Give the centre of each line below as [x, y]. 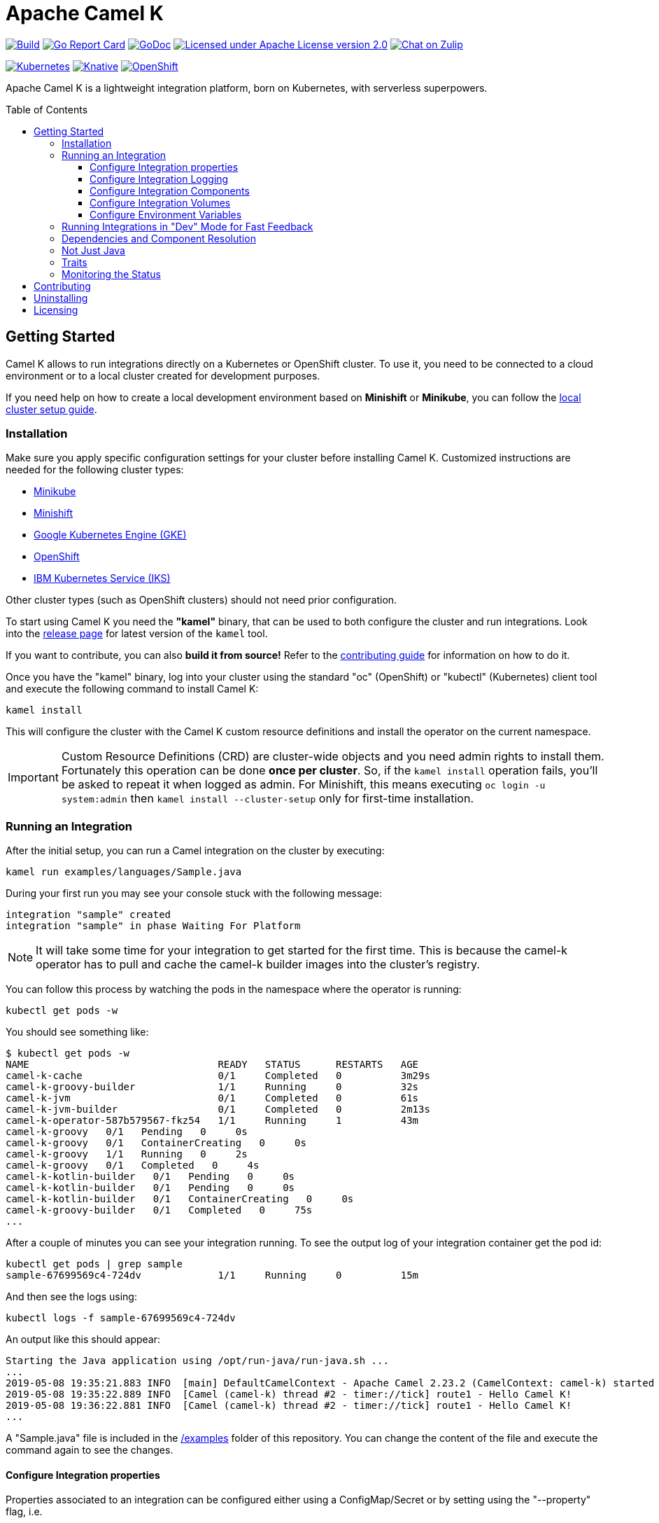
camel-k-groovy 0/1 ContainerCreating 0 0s [156, 1143]
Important [33, 778]
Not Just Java [93, 250]
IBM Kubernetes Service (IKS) [102, 578]
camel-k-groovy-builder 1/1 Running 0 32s [212, 1087]
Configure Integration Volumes [160, 202]
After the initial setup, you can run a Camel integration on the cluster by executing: [195, 851]
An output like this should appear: [83, 1340]
